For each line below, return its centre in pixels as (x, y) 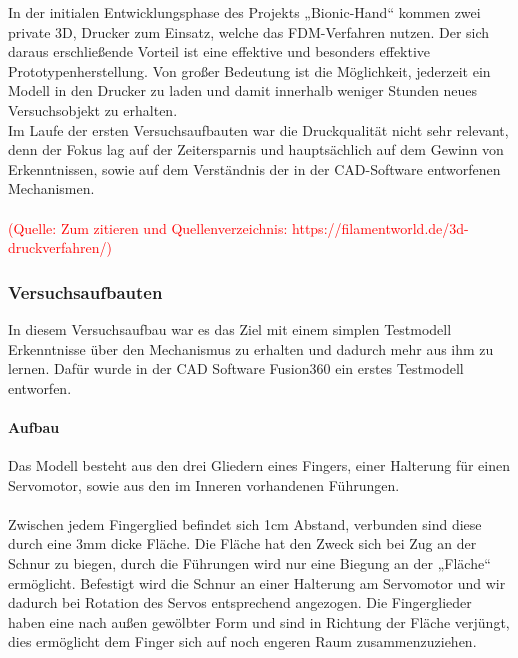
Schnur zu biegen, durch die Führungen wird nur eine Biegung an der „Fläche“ (249, 563)
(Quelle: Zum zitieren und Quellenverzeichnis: (148, 227)
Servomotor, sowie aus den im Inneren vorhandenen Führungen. (204, 484)
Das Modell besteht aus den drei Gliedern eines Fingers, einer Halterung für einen (259, 465)
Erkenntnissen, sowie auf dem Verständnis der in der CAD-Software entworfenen (254, 168)
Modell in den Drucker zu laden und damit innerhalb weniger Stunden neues (243, 90)
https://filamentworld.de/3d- (380, 227)
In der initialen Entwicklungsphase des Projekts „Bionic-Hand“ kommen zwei (244, 12)
